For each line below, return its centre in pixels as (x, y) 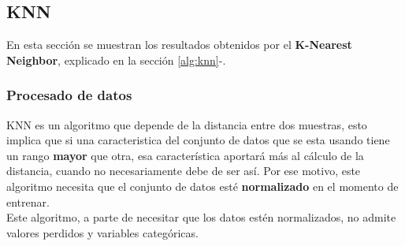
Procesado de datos (69, 95)
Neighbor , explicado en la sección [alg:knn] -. (116, 60)
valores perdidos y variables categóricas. (102, 232)
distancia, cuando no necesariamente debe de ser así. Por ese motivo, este (184, 171)
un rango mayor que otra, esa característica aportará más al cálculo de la (185, 155)
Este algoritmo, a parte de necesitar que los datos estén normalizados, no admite (201, 217)
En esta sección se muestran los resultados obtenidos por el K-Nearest (179, 45)
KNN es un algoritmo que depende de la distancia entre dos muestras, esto (187, 124)
